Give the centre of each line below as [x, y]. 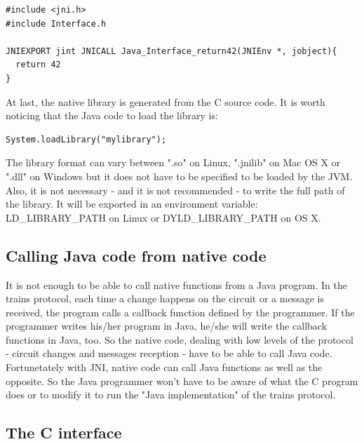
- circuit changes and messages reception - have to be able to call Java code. [169, 353]
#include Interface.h [56, 23]
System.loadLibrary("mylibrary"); [86, 139]
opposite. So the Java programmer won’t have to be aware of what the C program [182, 381]
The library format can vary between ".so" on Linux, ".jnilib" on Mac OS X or [173, 162]
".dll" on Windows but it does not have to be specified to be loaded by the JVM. [179, 176]
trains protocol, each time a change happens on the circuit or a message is [165, 298]
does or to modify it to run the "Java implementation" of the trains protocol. [171, 395]
